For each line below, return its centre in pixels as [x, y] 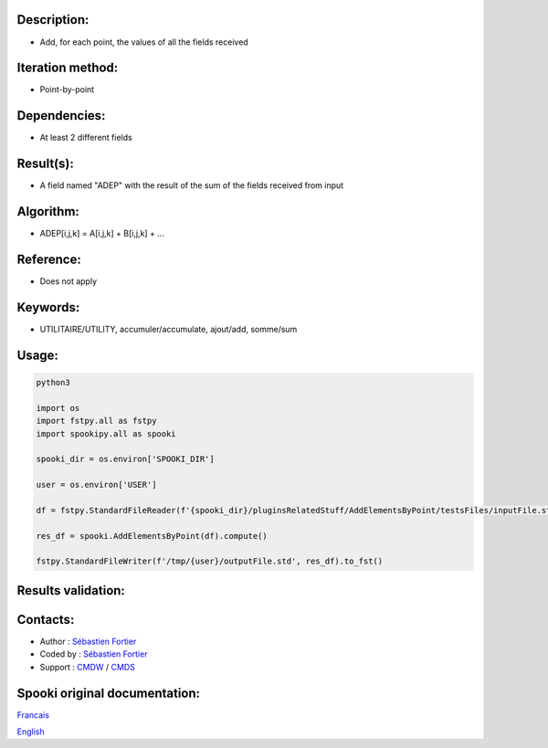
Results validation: [71, 590]
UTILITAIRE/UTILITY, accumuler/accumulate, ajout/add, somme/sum [169, 329]
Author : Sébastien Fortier [88, 641]
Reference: [49, 259]
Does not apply [68, 281]
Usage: [38, 355]
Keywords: [48, 307]
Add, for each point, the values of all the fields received [144, 42]
